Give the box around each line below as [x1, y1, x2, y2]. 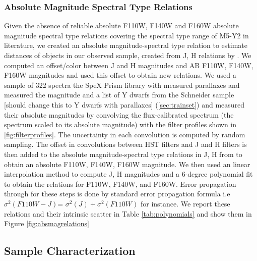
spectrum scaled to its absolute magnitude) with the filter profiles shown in [4, 119, 237, 130]
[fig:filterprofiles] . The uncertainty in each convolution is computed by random [4, 129, 245, 139]
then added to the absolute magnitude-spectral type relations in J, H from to [4, 148, 242, 159]
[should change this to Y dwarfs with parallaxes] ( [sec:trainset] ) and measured [4, 99, 245, 110]
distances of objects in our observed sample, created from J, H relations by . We [4, 50, 251, 60]
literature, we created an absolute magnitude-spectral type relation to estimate [4, 40, 248, 50]
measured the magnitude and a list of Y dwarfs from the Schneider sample [4, 89, 234, 100]
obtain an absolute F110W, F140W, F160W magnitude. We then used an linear [4, 159, 250, 169]
